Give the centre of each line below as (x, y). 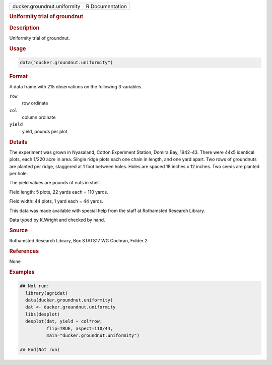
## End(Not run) (40, 349)
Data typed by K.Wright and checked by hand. (57, 220)
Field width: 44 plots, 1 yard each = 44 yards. (56, 201)
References (24, 251)
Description (24, 28)
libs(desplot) (43, 314)
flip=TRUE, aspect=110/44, (80, 328)
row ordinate (35, 103)
